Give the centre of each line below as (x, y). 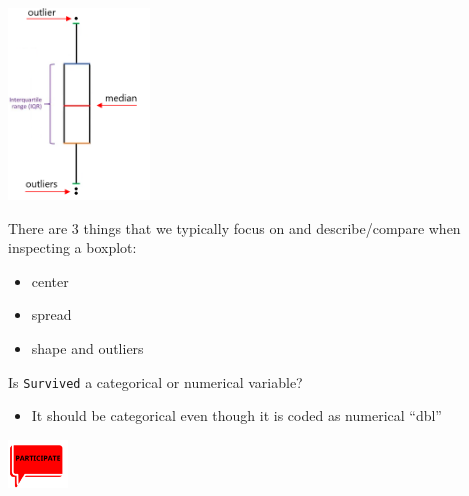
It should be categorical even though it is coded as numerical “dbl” (236, 415)
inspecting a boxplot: (72, 247)
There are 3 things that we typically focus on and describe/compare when (234, 227)
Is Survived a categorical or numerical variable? (155, 381)
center (50, 280)
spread (51, 314)
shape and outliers (87, 347)
